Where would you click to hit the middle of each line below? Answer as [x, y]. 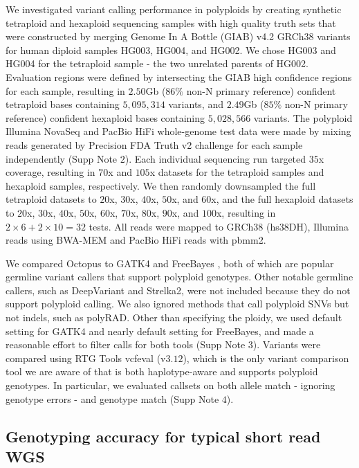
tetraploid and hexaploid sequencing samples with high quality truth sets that [171, 22]
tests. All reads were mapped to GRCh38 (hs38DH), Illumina [219, 226]
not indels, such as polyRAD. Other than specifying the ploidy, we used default [174, 317]
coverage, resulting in [50, 172]
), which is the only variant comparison [266, 358]
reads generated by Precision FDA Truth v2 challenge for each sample [154, 144]
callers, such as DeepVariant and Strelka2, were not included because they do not [178, 290]
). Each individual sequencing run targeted [215, 158]
